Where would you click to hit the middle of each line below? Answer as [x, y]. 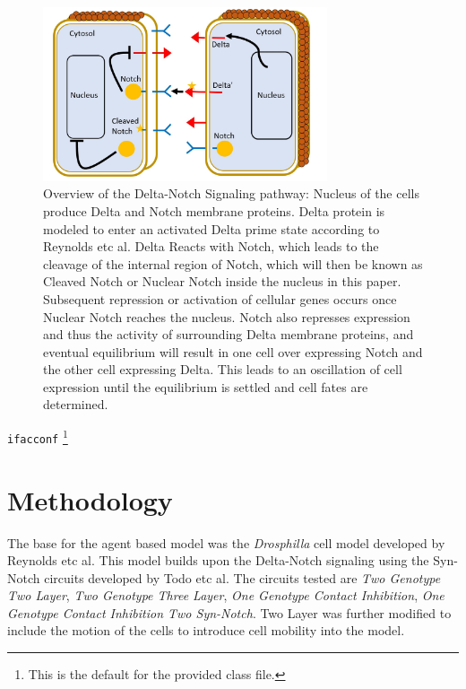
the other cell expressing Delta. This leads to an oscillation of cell [223, 369]
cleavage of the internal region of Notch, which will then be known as [233, 263]
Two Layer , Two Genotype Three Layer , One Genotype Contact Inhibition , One [226, 595]
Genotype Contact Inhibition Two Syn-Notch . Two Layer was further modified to [229, 612]
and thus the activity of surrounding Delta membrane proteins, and [229, 334]
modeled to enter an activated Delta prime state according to [211, 228]
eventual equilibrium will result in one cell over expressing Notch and [233, 351]
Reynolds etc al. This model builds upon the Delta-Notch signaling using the [218, 560]
